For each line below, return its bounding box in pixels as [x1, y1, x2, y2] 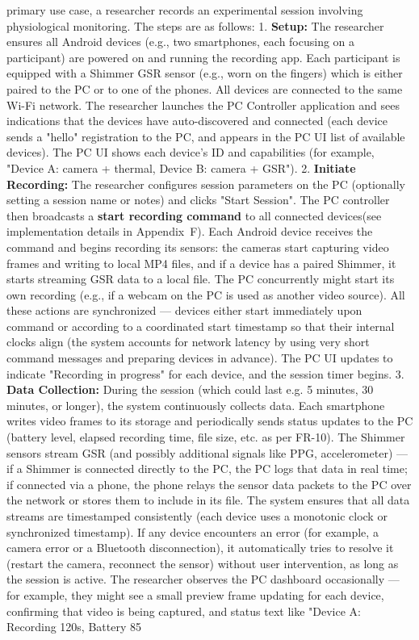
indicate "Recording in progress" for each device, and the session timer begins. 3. [6, 365, 404, 382]
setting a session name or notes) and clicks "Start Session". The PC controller [6, 191, 390, 208]
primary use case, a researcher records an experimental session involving [6, 2, 363, 18]
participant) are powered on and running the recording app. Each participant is [6, 48, 400, 65]
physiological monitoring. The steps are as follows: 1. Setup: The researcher [6, 17, 384, 34]
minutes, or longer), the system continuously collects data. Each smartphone [6, 396, 385, 413]
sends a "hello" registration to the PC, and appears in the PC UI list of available [6, 128, 405, 144]
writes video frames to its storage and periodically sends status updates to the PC [6, 412, 413, 429]
